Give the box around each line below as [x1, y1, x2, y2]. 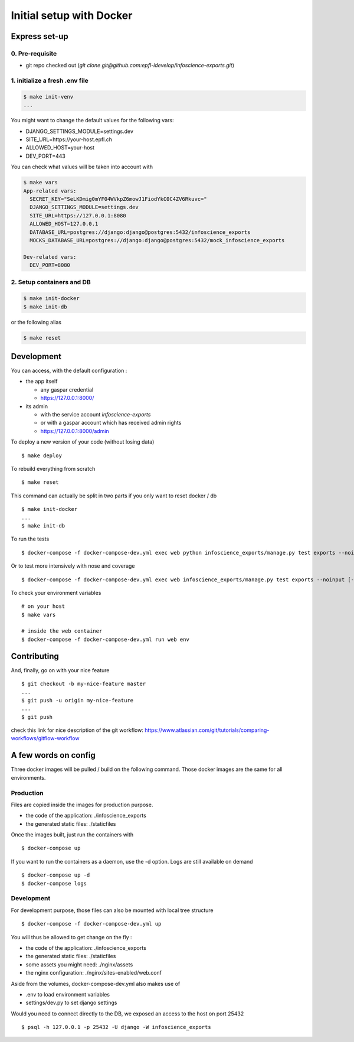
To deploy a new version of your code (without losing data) [11, 438, 155, 445]
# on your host [21, 603, 65, 610]
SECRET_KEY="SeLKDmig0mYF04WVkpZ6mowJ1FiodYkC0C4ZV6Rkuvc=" [29, 196, 207, 202]
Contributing [11, 651, 59, 661]
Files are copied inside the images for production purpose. [11, 801, 153, 808]
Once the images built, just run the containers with [11, 831, 134, 838]
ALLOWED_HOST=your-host [25, 144, 94, 151]
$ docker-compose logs [21, 880, 87, 887]
